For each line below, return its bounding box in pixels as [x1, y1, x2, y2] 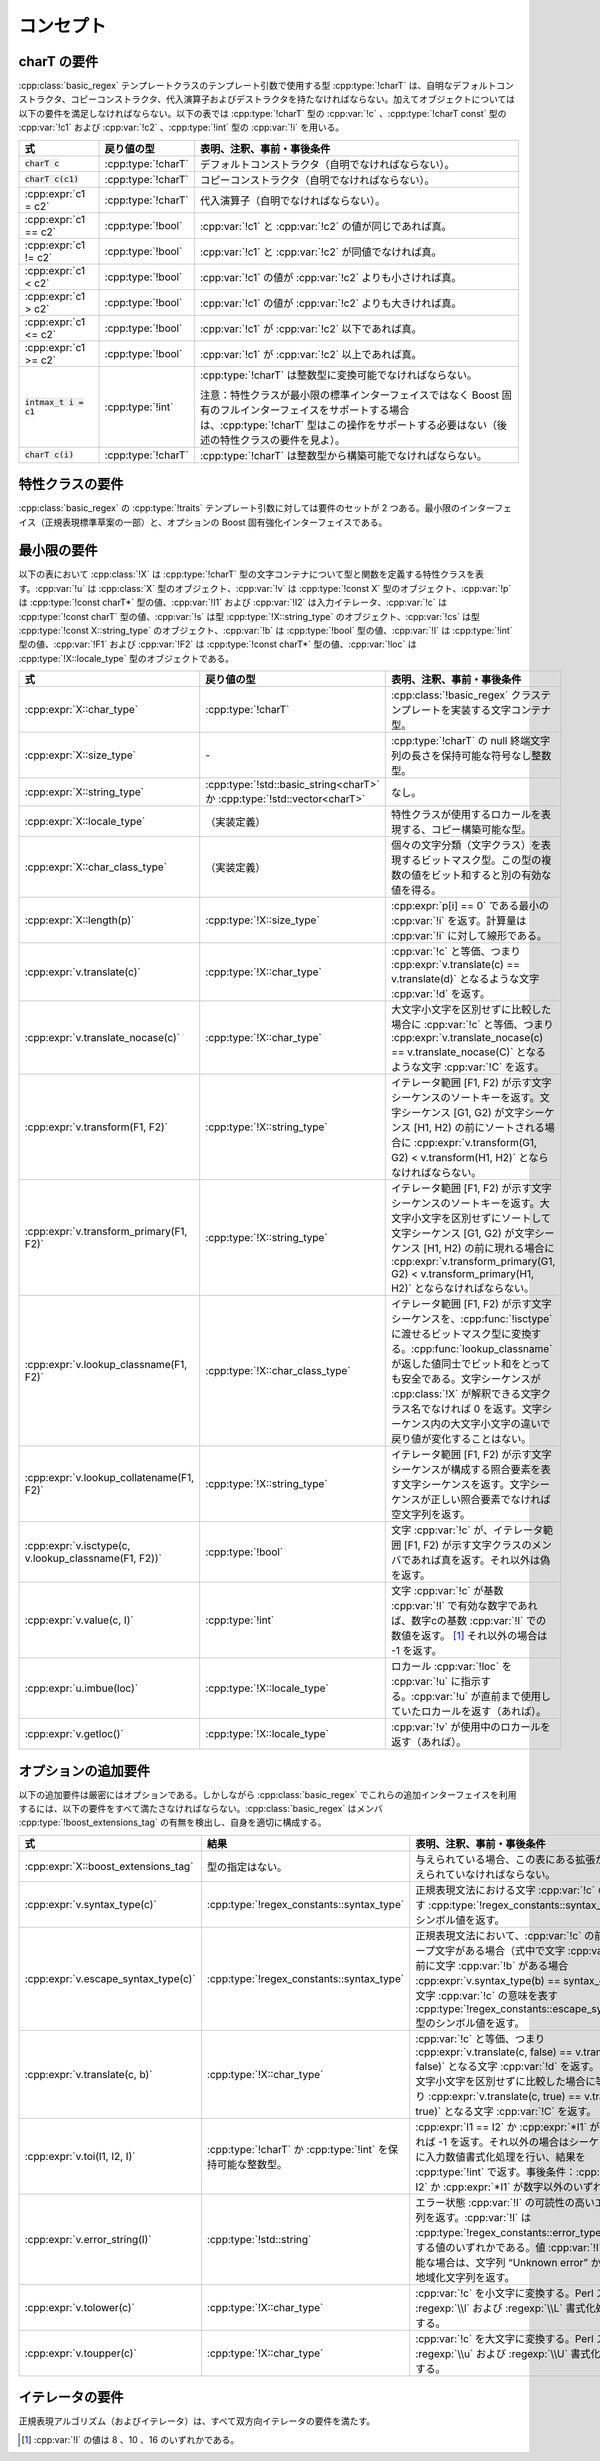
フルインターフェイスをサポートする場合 [220, 403, 410, 417]
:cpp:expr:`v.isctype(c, [24, 1539, 131, 1553]
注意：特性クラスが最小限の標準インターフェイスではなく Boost [200, 388, 500, 402]
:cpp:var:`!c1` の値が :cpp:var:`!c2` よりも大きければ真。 [200, 296, 462, 310]
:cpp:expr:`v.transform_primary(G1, [390, 1255, 556, 1269]
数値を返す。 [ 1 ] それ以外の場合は [390, 1629, 548, 1643]
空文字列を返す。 [390, 1508, 471, 1522]
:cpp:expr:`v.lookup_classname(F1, [24, 1358, 188, 1372]
